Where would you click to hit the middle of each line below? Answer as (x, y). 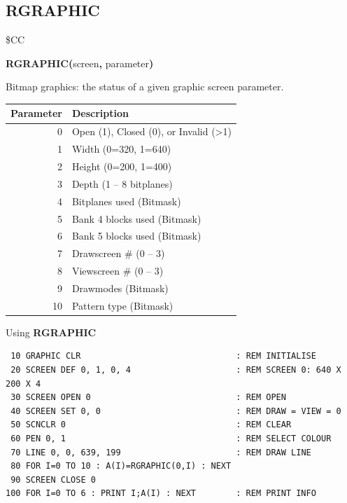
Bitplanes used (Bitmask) (126, 201)
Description (100, 113)
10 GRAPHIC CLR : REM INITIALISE (163, 356)
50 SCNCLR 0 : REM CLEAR (151, 425)
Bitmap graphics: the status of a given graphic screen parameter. (145, 87)
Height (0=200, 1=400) (122, 166)
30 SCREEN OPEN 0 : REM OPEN (148, 398)
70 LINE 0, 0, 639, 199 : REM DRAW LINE (161, 452)
